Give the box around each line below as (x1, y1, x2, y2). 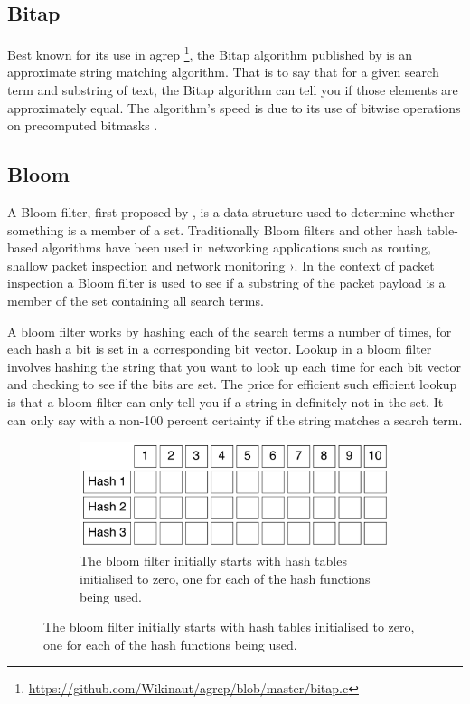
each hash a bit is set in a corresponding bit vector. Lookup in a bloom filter (7, 339, 432, 358)
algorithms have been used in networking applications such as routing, (42, 238, 431, 257)
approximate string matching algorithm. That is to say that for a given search (7, 62, 439, 81)
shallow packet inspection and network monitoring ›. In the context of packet (7, 255, 435, 274)
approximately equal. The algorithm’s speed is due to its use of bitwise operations (7, 98, 461, 117)
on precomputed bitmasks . (7, 116, 158, 135)
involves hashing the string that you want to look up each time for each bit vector (7, 357, 461, 376)
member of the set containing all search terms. (7, 291, 264, 309)
